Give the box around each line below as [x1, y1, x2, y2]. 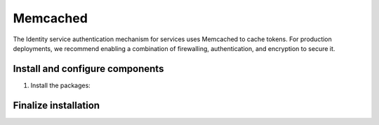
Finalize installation [13, 99, 100, 111]
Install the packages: [30, 81, 91, 89]
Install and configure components [13, 63, 164, 75]
